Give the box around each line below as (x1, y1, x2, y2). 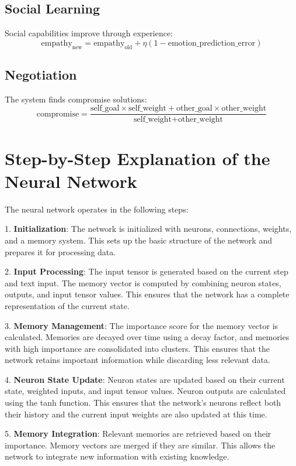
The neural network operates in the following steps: (5, 203, 189, 215)
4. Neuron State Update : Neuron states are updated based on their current (5, 373, 285, 385)
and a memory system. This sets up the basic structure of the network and (5, 234, 272, 246)
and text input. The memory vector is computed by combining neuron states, (5, 276, 281, 289)
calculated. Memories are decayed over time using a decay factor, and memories (5, 331, 290, 343)
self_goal (90, 104, 120, 113)
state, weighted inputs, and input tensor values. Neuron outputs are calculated (5, 385, 286, 397)
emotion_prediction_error (168, 39, 256, 47)
